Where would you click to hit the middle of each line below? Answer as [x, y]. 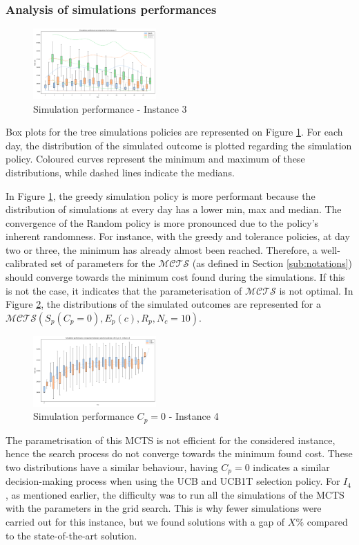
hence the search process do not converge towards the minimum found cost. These [179, 453]
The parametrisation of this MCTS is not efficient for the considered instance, [171, 440]
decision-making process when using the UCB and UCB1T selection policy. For [173, 481]
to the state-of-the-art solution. [71, 535]
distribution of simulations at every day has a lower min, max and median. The [174, 209]
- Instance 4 [194, 416]
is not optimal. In [316, 290]
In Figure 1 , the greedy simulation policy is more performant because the [161, 195]
